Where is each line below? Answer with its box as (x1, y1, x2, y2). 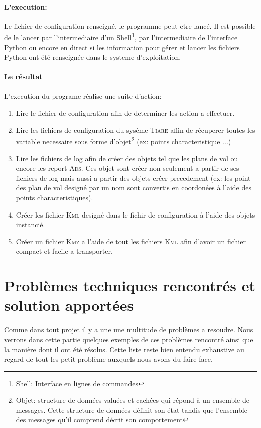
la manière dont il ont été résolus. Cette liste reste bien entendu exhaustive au (4, 344, 244, 354)
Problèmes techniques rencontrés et (4, 275, 256, 296)
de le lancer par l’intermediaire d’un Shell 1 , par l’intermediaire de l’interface (4, 31, 238, 43)
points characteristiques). (16, 192, 93, 203)
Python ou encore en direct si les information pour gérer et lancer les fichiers (4, 42, 240, 52)
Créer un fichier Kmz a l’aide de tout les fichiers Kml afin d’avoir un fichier (16, 236, 246, 246)
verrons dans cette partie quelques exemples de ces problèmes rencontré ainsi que (4, 334, 253, 344)
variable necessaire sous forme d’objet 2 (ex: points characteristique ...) (16, 135, 231, 147)
